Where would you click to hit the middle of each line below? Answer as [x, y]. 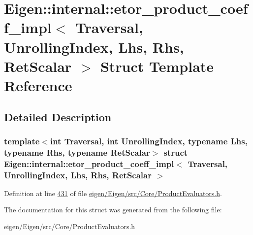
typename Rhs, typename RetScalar [77, 152]
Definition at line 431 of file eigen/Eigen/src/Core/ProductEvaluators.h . [113, 193]
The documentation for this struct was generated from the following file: [113, 210]
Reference [38, 85]
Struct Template [157, 66]
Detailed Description [58, 117]
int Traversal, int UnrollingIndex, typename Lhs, [149, 141]
